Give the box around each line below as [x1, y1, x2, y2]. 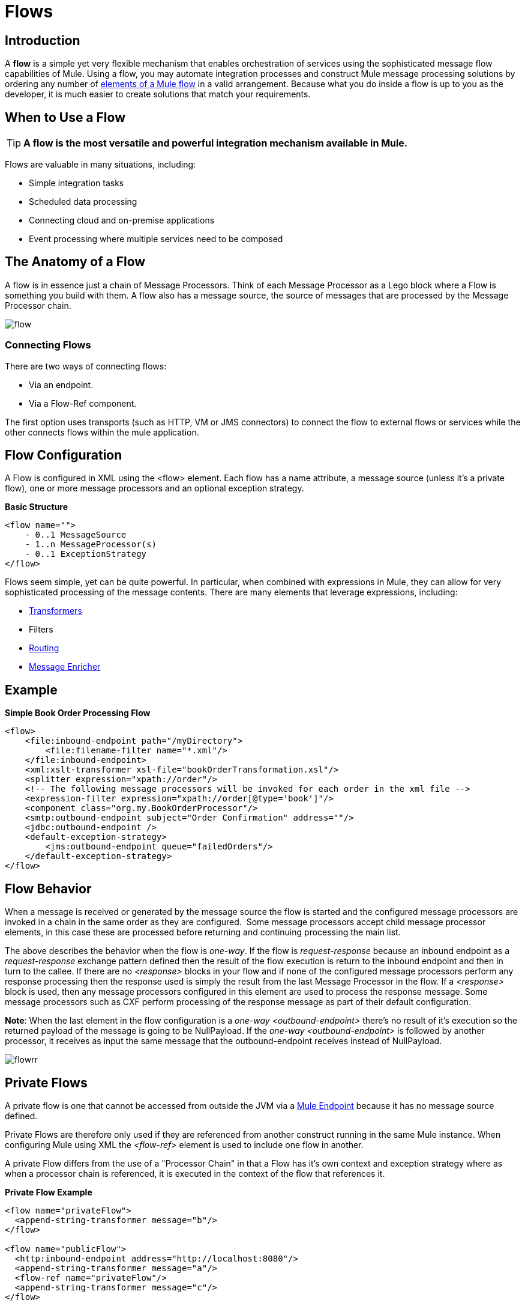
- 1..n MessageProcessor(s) [25, 539, 157, 550]
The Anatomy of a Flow [5, 254, 146, 270]
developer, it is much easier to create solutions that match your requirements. [5, 89, 311, 100]
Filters [29, 624, 53, 635]
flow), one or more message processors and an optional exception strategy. [5, 483, 304, 494]
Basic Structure [5, 502, 68, 512]
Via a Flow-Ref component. [29, 398, 137, 409]
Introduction [5, 32, 80, 48]
